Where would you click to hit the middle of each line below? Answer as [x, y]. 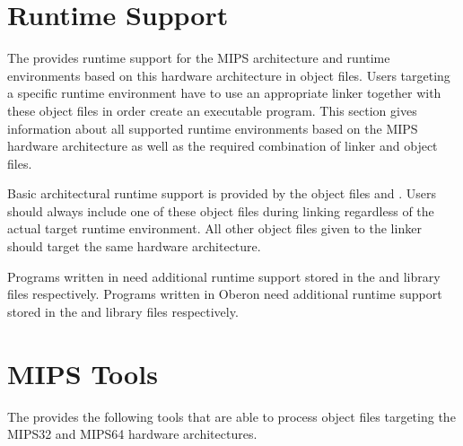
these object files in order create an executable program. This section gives [212, 110]
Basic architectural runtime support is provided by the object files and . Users [222, 193]
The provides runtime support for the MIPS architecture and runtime [199, 58]
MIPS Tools [83, 373]
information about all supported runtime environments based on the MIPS [213, 128]
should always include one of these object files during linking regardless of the [221, 210]
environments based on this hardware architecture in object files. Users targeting [229, 75]
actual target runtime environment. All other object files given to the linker [214, 228]
